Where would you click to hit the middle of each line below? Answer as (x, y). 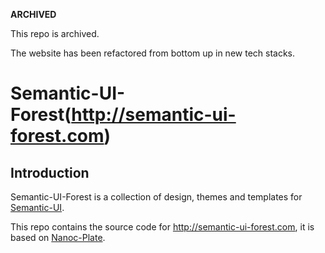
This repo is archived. (55, 33)
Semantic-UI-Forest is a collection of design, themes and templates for (156, 197)
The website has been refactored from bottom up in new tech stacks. (153, 53)
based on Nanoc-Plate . (58, 237)
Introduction (50, 172)
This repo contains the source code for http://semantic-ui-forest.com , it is (162, 227)
